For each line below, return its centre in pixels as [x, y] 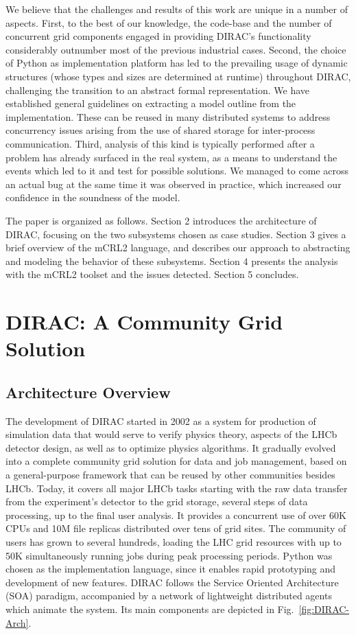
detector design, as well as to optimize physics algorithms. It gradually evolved [171, 447]
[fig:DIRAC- [324, 609]
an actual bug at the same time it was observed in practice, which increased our [174, 184]
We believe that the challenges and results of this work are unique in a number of [177, 9]
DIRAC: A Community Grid [144, 322]
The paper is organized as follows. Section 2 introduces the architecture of [161, 220]
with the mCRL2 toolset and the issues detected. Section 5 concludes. [152, 274]
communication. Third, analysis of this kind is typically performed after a [160, 143]
